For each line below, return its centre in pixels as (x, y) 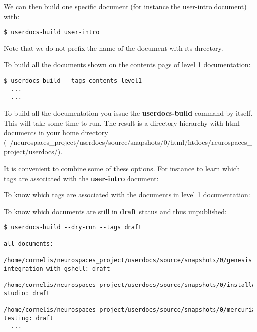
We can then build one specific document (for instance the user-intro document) (125, 6)
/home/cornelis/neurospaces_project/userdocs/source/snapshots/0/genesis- (130, 260)
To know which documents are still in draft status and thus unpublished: (115, 211)
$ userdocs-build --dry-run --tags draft (73, 227)
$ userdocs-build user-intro (52, 32)
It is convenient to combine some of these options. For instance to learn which (122, 168)
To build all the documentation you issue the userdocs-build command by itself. (128, 113)
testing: (18, 318)
